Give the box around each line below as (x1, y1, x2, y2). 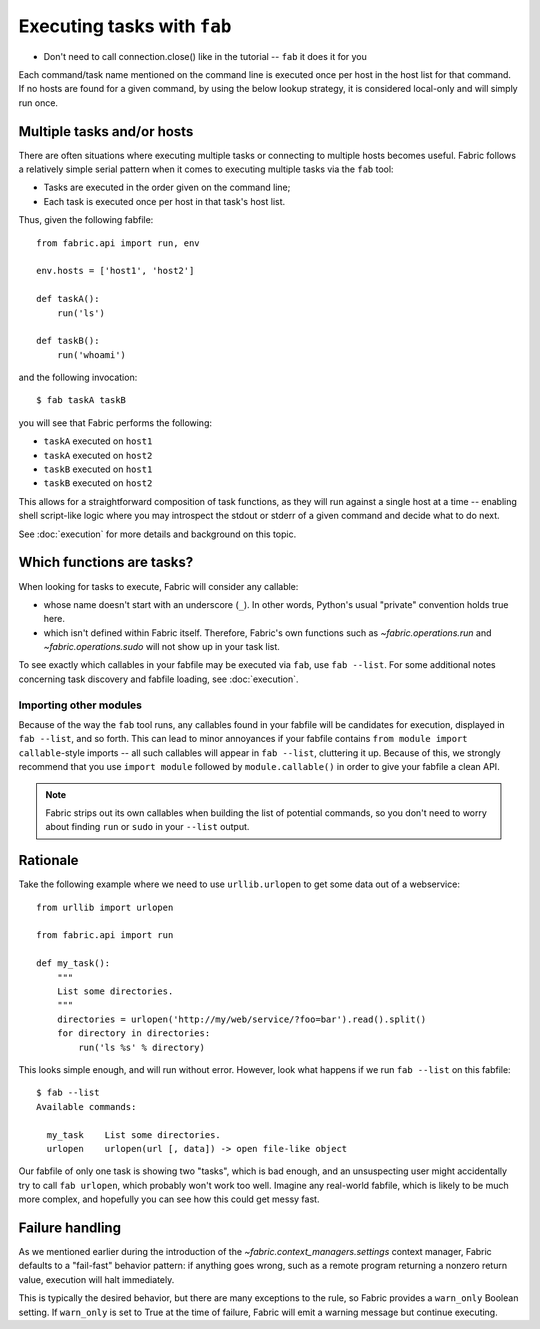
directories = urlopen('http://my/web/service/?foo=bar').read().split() (56, 1013, 427, 1025)
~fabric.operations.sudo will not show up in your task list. (43, 641, 280, 653)
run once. (18, 96, 59, 109)
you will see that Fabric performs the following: (18, 416, 213, 429)
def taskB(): (36, 335, 100, 347)
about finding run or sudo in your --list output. (45, 821, 250, 833)
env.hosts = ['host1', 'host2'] (36, 265, 195, 277)
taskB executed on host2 (43, 477, 153, 489)
